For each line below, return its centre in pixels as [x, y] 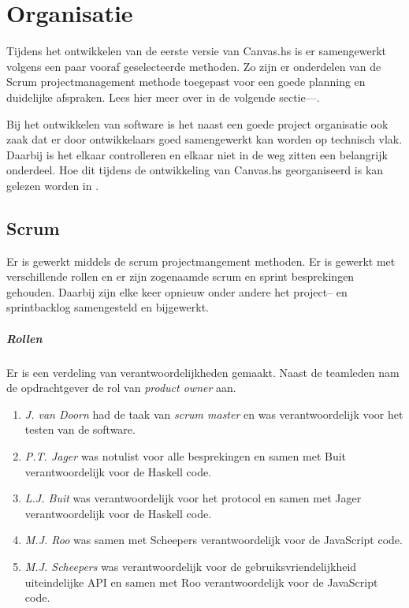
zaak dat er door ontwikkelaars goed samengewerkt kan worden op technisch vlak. [204, 139]
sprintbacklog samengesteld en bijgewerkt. [108, 307]
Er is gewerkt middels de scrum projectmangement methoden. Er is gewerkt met [201, 261]
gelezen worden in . [53, 185]
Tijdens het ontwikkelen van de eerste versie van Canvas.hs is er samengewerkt [197, 51]
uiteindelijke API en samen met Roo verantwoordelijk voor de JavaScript [201, 582]
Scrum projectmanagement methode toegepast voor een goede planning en [186, 82]
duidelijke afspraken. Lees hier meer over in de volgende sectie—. [163, 97]
